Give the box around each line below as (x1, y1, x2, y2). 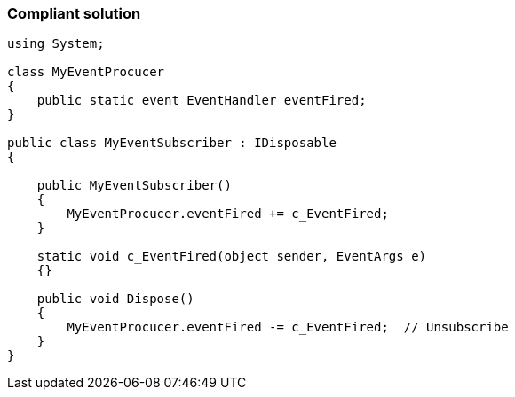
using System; (7, 36, 105, 51)
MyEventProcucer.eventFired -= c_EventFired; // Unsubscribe (67, 320, 509, 335)
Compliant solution (7, 4, 141, 22)
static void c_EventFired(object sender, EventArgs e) (36, 249, 427, 264)
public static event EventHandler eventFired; (36, 93, 367, 108)
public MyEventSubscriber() (36, 178, 232, 193)
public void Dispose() (36, 292, 194, 307)
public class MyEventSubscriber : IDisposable (7, 136, 337, 151)
